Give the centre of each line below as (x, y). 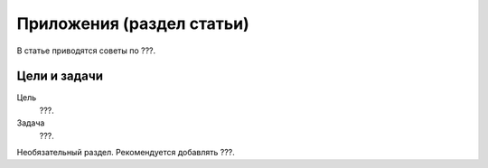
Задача (31, 123)
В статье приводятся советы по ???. (86, 51)
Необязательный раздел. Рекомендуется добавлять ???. (126, 153)
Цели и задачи (60, 76)
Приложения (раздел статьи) (133, 23)
